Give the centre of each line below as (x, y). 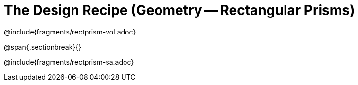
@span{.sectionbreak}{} (43, 47)
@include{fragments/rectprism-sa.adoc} (69, 62)
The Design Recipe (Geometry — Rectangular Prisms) (179, 10)
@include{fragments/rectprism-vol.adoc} (70, 32)
